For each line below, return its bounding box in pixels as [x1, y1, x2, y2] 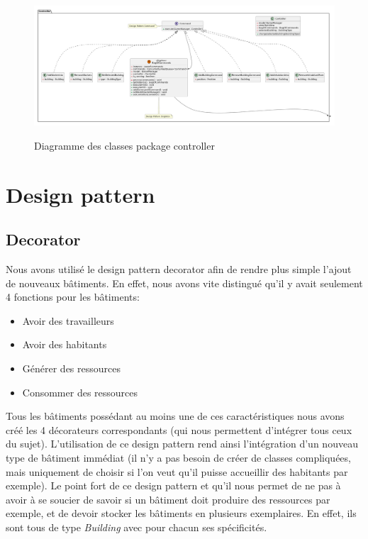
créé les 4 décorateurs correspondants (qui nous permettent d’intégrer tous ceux [6, 422, 352, 437]
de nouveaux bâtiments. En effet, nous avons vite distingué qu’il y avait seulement [6, 275, 363, 290]
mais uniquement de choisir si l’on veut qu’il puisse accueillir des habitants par [6, 464, 348, 479]
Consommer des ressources [22, 384, 138, 399]
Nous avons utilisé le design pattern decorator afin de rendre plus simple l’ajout [6, 262, 352, 277]
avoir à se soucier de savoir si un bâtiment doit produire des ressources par [6, 491, 330, 506]
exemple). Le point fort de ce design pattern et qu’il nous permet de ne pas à [6, 478, 341, 493]
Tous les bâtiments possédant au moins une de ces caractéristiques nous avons [6, 409, 345, 423]
